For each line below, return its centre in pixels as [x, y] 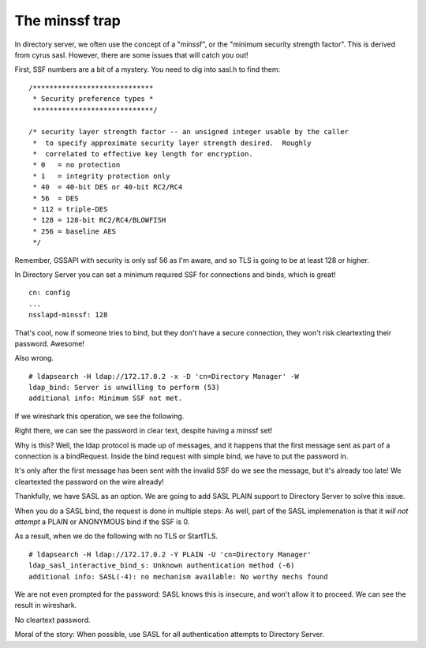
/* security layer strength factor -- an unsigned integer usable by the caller [189, 132]
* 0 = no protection [77, 165]
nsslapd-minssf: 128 [68, 315]
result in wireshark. [46, 605]
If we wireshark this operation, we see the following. [99, 416]
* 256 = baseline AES [75, 231]
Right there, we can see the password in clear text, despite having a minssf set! [144, 431]
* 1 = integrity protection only [101, 176]
